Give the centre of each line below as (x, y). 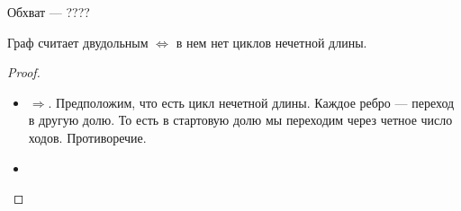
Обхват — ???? (49, 12)
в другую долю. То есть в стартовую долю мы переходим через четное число (240, 120)
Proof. (24, 72)
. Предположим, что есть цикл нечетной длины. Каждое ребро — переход (251, 102)
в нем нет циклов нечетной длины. (271, 42)
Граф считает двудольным (78, 42)
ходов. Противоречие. (87, 137)
